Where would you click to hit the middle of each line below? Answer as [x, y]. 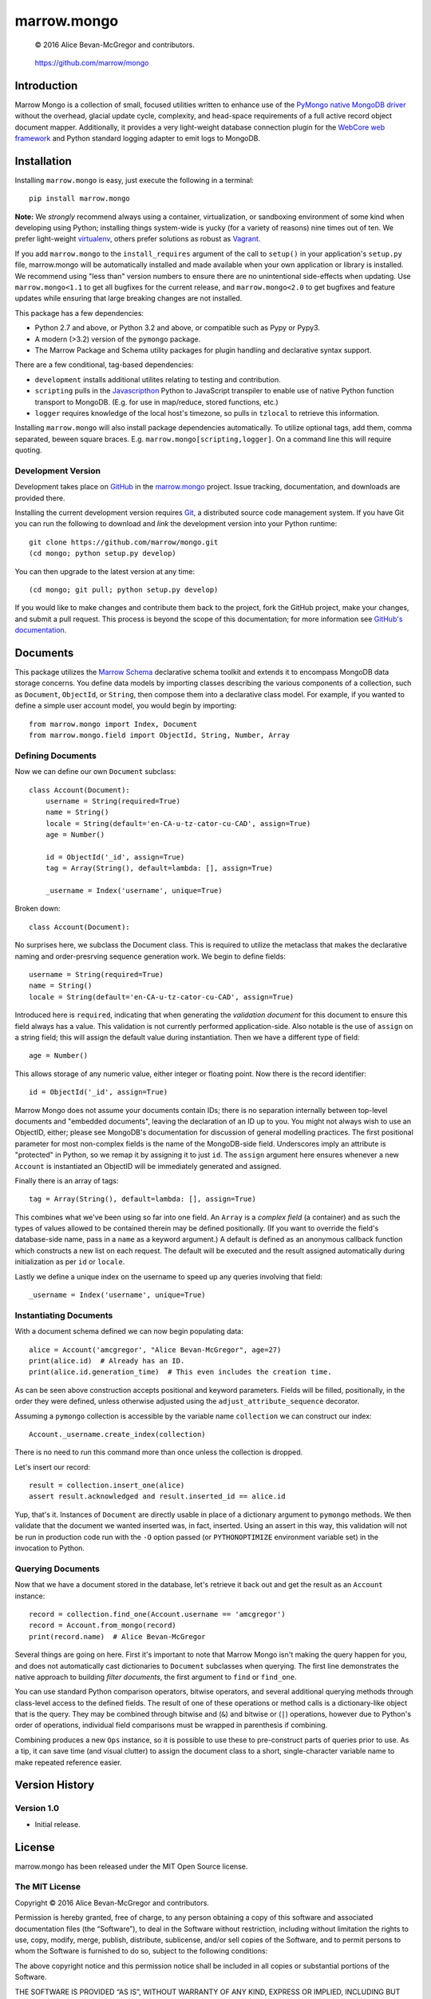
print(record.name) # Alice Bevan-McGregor [118, 1636]
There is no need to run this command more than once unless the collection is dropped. [159, 1452]
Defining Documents [56, 756]
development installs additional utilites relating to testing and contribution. [158, 379]
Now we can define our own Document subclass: [95, 772]
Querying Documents [57, 1569]
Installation [43, 161]
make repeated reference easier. [68, 1762]
